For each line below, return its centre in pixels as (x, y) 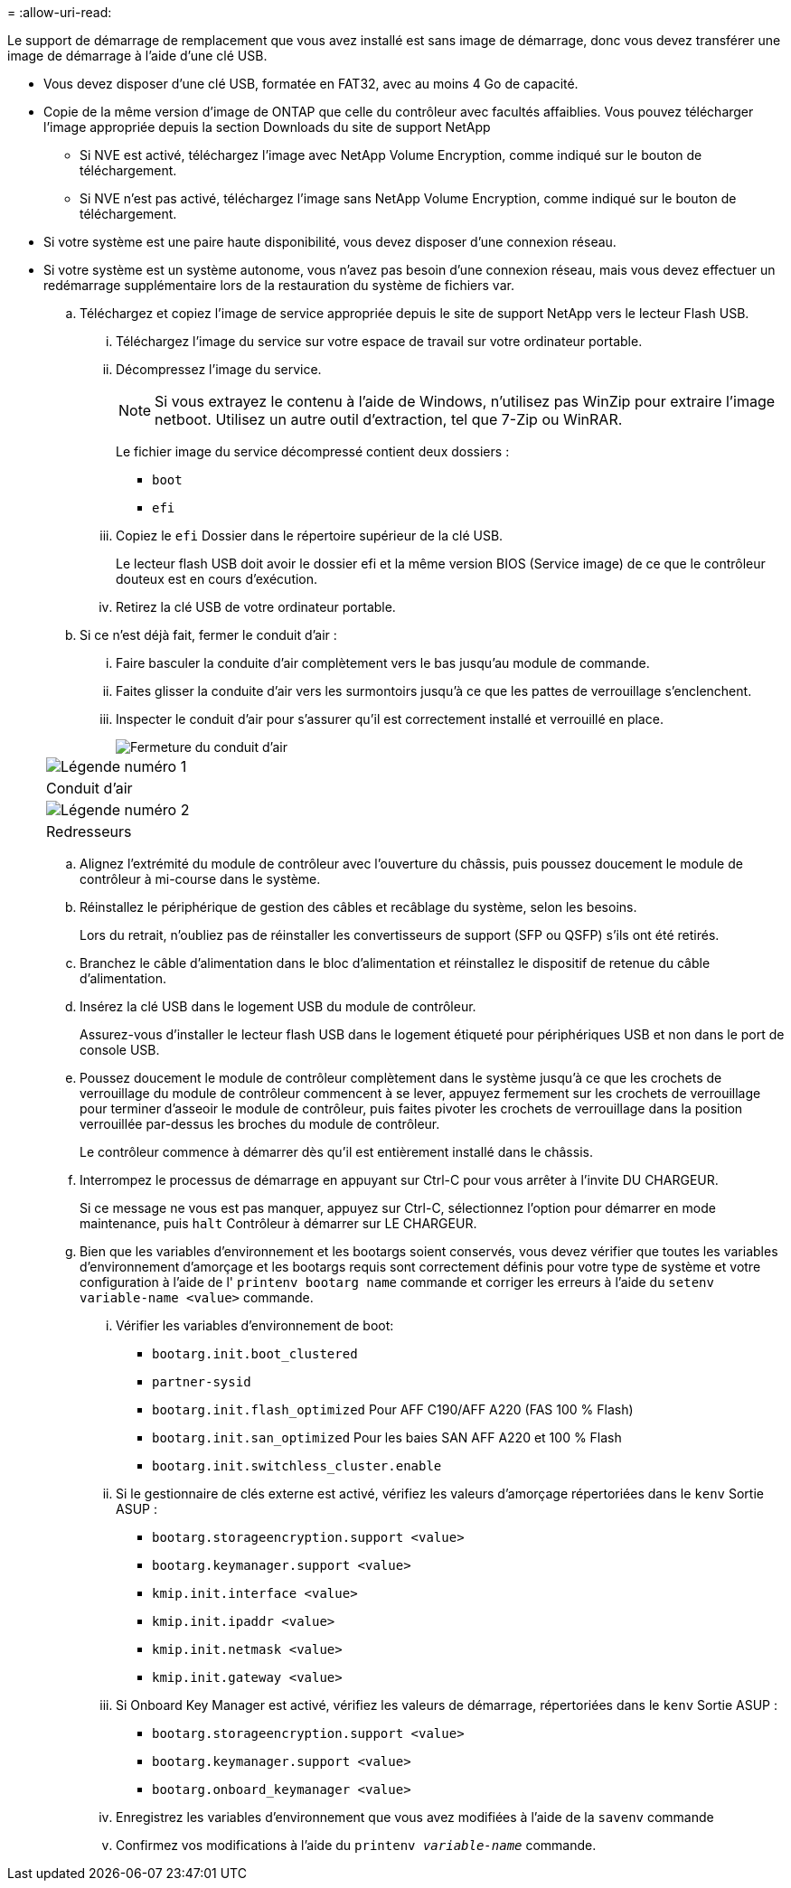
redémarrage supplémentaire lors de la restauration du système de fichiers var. (279, 285)
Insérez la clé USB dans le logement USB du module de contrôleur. (278, 1006)
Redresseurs (89, 831)
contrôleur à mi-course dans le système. (200, 879)
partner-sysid (202, 1382)
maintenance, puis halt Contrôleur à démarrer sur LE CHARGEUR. (278, 1223)
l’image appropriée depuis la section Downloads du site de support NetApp (267, 127)
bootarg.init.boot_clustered (255, 1354)
